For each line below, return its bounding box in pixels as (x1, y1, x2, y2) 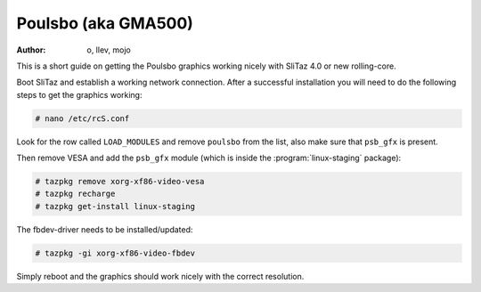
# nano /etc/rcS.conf (35, 113, 130, 124)
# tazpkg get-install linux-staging (35, 201, 196, 211)
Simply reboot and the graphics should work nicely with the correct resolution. (16, 271, 305, 281)
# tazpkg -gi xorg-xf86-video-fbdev (35, 247, 196, 258)
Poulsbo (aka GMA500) (16, 13, 193, 33)
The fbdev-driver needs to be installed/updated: (16, 223, 193, 235)
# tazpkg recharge (35, 189, 116, 199)
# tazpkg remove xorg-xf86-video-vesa (35, 176, 205, 187)
